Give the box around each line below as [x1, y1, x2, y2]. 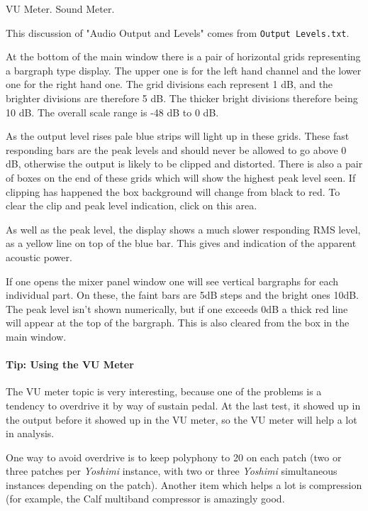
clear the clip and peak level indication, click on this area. [6, 198, 257, 213]
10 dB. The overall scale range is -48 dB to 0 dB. [6, 104, 219, 119]
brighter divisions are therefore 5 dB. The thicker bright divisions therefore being [6, 91, 358, 106]
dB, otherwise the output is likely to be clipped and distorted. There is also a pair [6, 156, 363, 171]
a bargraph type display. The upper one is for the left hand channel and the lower [6, 62, 362, 77]
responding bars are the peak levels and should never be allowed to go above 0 [6, 142, 347, 157]
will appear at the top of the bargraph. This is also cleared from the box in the [6, 315, 350, 330]
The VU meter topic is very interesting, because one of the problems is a [6, 384, 322, 399]
